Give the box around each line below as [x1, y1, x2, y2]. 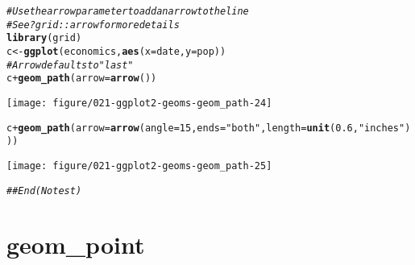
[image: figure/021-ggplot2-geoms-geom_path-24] [6, 97, 272, 109]
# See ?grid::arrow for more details [6, 19, 180, 31]
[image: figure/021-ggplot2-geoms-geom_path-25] [6, 159, 272, 172]
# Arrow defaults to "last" [6, 59, 134, 71]
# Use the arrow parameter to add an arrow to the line [6, 6, 249, 17]
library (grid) [6, 32, 82, 44]
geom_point [6, 228, 145, 261]
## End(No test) [6, 184, 82, 197]
